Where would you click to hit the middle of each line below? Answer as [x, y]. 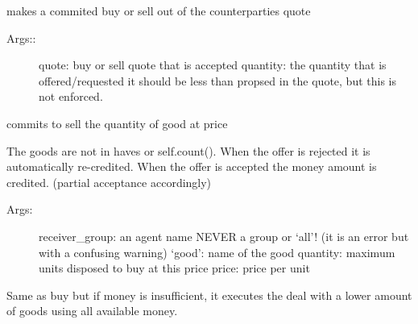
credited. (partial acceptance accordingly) [109, 182]
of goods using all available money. [92, 311]
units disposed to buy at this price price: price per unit [174, 268]
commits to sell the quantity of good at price [117, 123]
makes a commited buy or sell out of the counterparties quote [159, 10]
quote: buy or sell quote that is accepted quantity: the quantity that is [213, 65]
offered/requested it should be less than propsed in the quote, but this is [217, 80]
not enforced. [71, 96]
